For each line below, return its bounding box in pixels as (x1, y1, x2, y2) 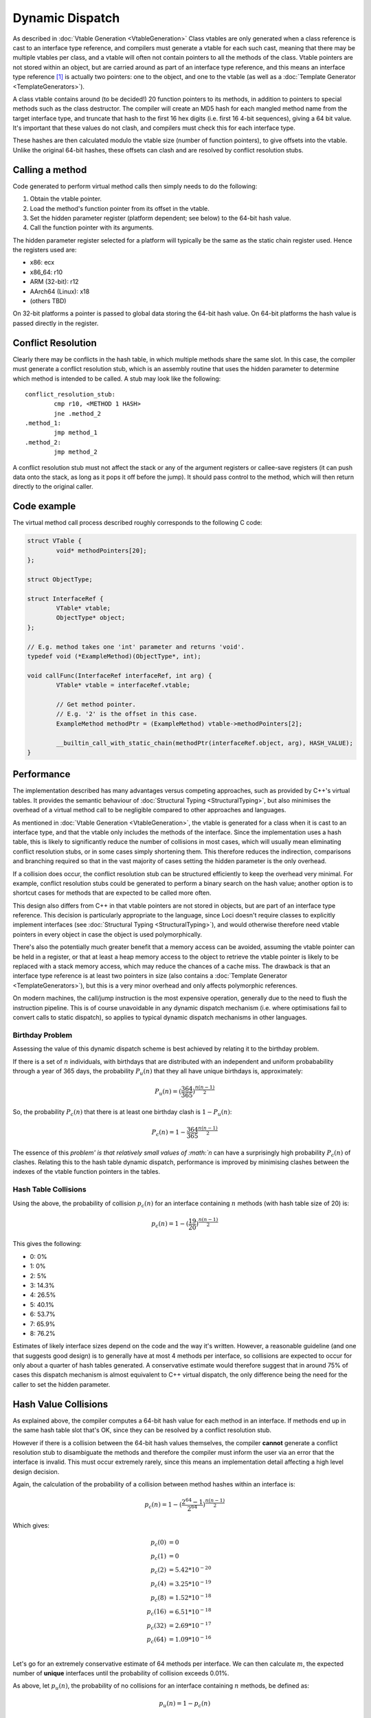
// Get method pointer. (56, 700, 137, 708)
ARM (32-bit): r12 (30, 278, 79, 286)
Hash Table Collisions (12, 1185, 87, 1194)
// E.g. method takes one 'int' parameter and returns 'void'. (27, 643, 245, 651)
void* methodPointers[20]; (56, 546, 147, 555)
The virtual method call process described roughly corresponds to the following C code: (12, 519, 262, 527)
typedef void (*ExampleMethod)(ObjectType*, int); (27, 653, 202, 660)
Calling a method (12, 164, 87, 175)
